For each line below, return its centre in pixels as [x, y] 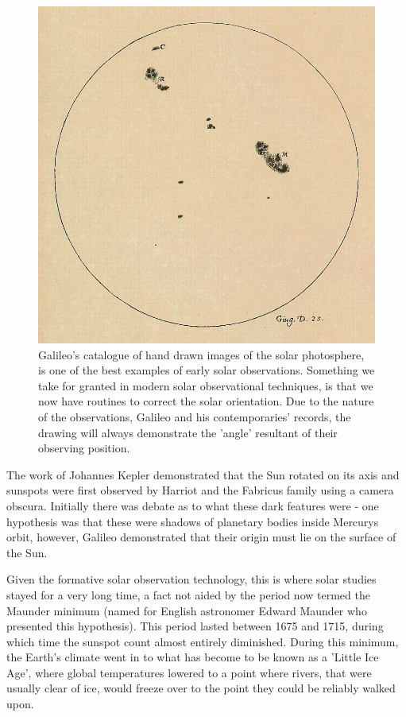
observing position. [84, 448]
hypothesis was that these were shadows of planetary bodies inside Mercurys [193, 521]
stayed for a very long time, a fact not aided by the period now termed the [188, 594]
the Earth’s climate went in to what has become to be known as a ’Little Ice [193, 657]
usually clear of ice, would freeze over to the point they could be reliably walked [201, 688]
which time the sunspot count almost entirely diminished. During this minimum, [203, 641]
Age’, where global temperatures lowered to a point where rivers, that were [189, 672]
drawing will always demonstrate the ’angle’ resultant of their [188, 432]
